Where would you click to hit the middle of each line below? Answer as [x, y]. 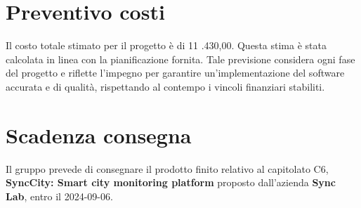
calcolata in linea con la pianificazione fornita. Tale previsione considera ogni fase [180, 59]
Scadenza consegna [99, 135]
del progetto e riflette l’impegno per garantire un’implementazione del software [175, 73]
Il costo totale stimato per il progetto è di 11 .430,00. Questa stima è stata [166, 45]
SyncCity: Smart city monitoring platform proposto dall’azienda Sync [171, 182]
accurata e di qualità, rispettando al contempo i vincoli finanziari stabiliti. [165, 86]
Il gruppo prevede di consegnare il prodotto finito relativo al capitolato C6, [167, 168]
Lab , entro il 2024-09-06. [59, 196]
